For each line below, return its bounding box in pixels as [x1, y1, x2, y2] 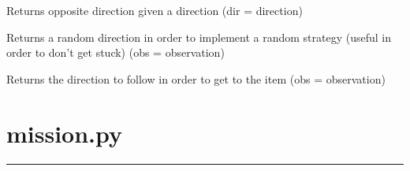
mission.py [6, 117, 123, 149]
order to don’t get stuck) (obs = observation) [6, 44, 225, 61]
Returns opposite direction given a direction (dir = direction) [6, 2, 303, 18]
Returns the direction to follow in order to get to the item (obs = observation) [6, 70, 386, 87]
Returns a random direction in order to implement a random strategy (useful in [6, 28, 391, 45]
